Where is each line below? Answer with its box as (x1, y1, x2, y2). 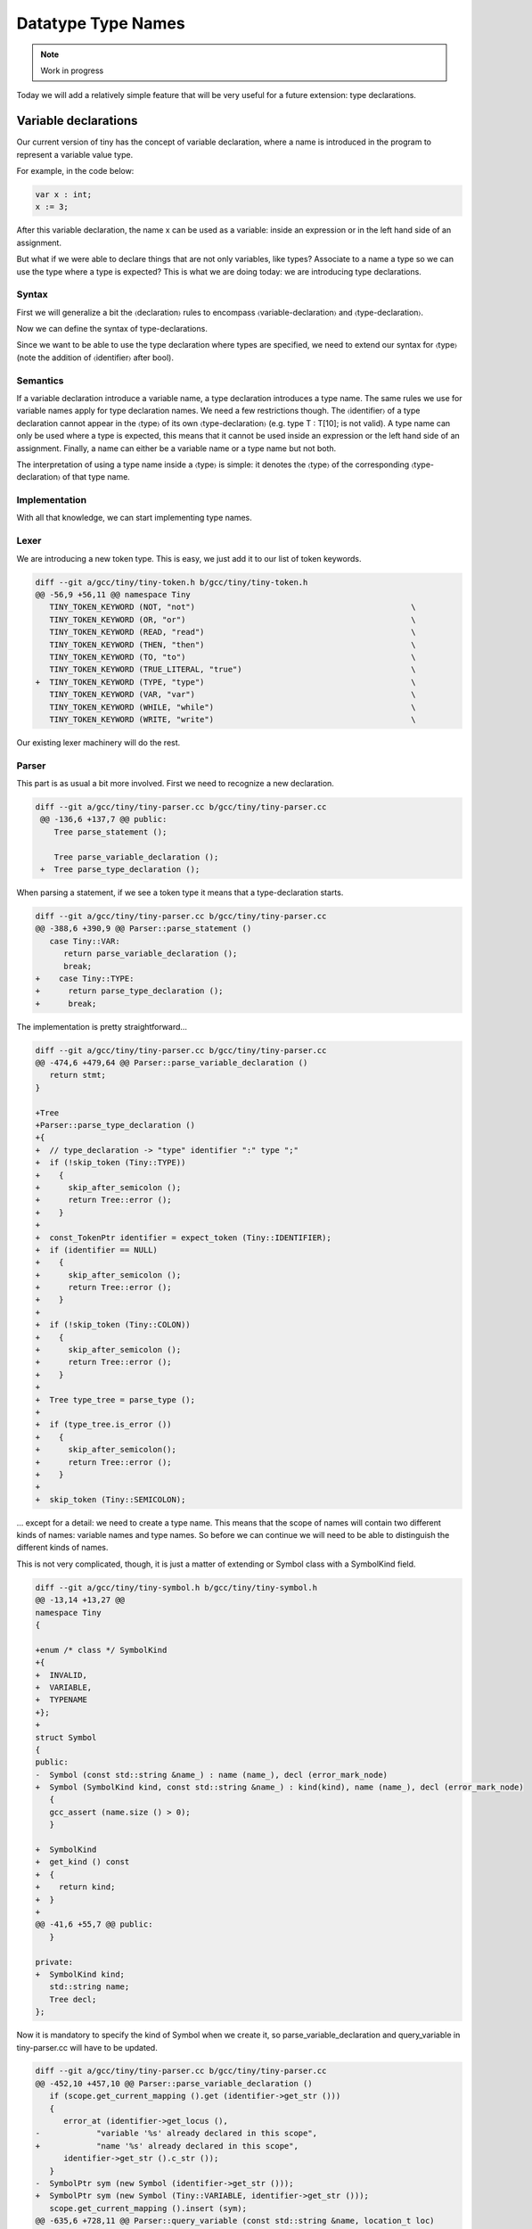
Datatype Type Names (16, 13, 186, 33)
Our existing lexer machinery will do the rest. (16, 736, 181, 748)
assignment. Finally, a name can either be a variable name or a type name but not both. (16, 442, 337, 454)
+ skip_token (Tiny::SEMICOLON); (35, 1494, 186, 1504)
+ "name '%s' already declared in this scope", (35, 2141, 299, 2151)
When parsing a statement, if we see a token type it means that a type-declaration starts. (16, 887, 344, 898)
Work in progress (40, 65, 104, 76)
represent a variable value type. (16, 149, 134, 160)
